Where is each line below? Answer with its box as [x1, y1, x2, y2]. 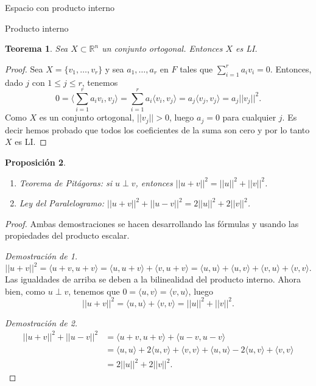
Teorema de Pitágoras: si [19, 176, 113, 189]
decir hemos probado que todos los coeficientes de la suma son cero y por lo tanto [5, 123, 310, 136]
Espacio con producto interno [5, 1, 115, 13]
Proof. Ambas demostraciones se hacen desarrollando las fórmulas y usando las [5, 217, 299, 230]
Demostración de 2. [5, 316, 78, 329]
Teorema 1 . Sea [5, 42, 68, 55]
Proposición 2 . [5, 155, 66, 168]
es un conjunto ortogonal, [39, 111, 135, 124]
